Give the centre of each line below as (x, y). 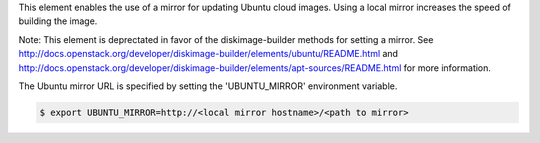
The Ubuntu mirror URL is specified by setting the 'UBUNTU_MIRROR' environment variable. (208, 86)
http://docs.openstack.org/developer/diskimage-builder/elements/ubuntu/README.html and (208, 54)
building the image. (58, 21)
